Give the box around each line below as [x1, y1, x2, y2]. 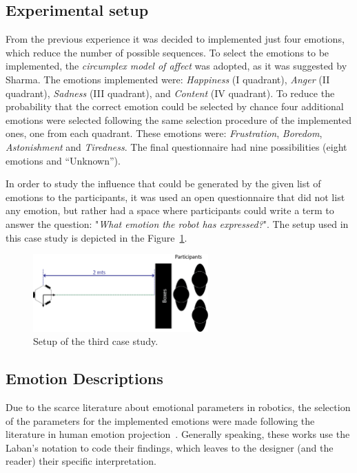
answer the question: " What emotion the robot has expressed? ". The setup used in [6, 216, 349, 231]
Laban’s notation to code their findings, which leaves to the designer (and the [6, 440, 334, 454]
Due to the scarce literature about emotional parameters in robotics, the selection [6, 400, 351, 414]
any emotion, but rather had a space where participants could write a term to [6, 203, 334, 218]
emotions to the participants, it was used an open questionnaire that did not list [6, 189, 345, 204]
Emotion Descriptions [6, 368, 163, 389]
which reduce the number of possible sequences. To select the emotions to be [6, 45, 329, 59]
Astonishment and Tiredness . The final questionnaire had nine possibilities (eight [6, 139, 347, 154]
